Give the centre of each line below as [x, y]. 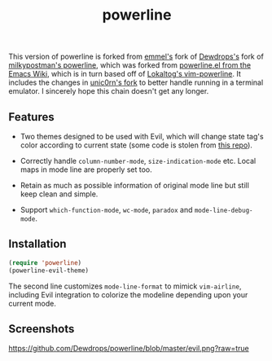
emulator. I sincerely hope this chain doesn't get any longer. [109, 91]
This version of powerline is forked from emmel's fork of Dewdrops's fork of [136, 57]
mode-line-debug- [224, 210]
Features [31, 117]
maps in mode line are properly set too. [86, 169]
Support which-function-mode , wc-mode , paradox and [106, 210]
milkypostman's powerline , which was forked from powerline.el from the [129, 65]
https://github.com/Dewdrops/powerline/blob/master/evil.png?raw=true [129, 349]
